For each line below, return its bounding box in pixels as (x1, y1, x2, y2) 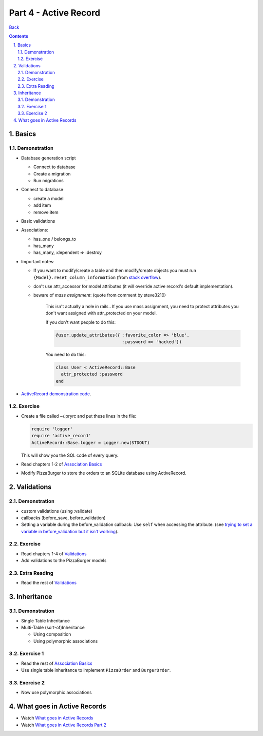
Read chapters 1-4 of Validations (21, 551, 87, 557)
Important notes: (21, 258, 55, 264)
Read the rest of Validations (21, 580, 77, 586)
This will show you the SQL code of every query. (21, 452, 119, 458)
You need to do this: (45, 351, 86, 357)
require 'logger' (31, 426, 73, 431)
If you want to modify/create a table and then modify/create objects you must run (33, 268, 197, 273)
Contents (9, 33, 29, 39)
